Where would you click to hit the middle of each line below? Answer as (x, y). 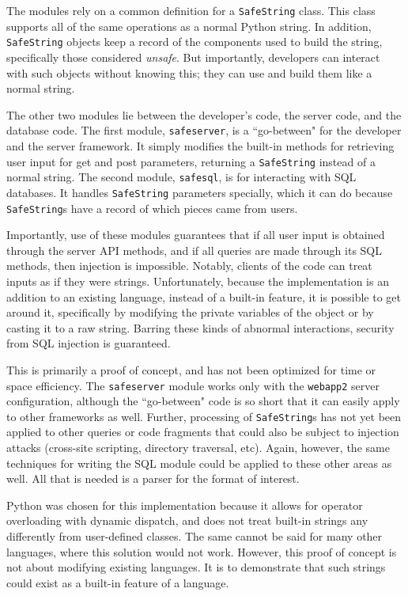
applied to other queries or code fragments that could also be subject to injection (203, 432)
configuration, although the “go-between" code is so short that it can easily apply (203, 401)
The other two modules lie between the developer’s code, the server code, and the (204, 114)
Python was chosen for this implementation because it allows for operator (185, 505)
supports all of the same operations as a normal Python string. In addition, (189, 26)
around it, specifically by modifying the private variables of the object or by (190, 312)
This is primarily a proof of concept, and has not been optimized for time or (191, 369)
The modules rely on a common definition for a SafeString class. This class (191, 10)
